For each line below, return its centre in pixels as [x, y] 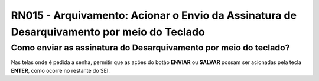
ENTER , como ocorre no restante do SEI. [61, 70]
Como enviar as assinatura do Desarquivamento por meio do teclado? [150, 48]
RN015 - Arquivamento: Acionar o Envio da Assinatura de [154, 15]
